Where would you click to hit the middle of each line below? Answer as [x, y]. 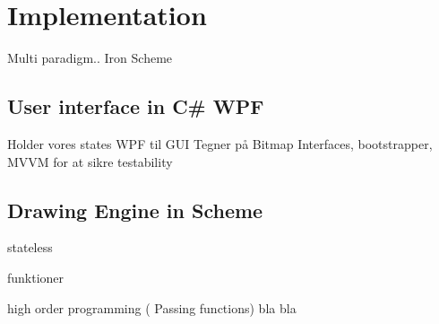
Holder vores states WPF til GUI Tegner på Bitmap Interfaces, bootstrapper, [220, 143]
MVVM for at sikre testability [90, 161]
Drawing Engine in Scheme [135, 210]
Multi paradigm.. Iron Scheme [90, 58]
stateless [30, 247]
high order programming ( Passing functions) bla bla [152, 307]
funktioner [36, 277]
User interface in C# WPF [136, 106]
